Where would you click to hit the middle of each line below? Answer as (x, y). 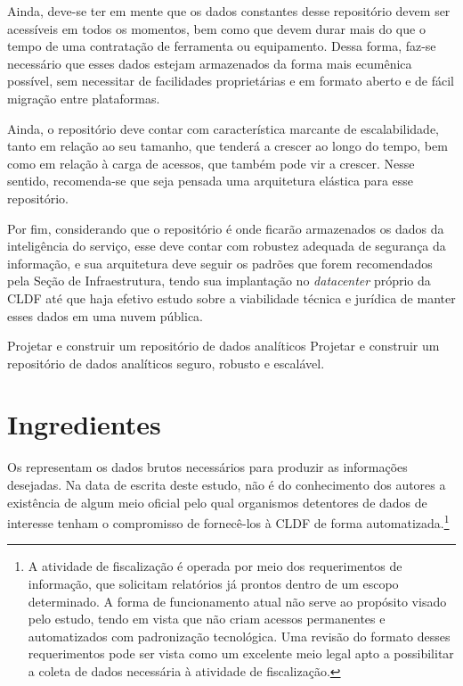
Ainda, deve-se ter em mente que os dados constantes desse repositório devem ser (229, 11)
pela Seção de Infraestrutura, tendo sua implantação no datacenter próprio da (219, 281)
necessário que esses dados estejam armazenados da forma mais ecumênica (210, 63)
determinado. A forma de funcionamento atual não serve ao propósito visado (237, 601)
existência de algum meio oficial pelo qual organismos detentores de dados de (217, 502)
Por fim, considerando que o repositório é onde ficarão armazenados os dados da (226, 228)
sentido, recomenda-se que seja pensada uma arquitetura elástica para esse (211, 181)
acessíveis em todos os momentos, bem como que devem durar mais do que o (216, 28)
